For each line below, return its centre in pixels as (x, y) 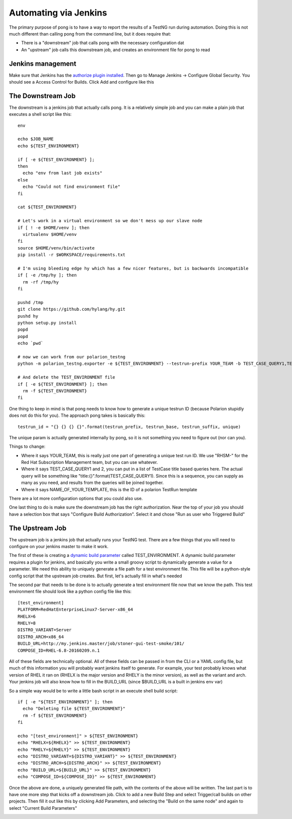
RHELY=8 (27, 623)
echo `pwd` (31, 343)
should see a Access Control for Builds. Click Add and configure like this (82, 82)
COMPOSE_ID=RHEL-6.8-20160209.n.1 (59, 650)
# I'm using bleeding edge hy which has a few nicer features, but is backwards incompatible (133, 268)
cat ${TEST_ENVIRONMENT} (47, 207)
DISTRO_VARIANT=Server (45, 630)
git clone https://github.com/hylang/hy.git (72, 309)
